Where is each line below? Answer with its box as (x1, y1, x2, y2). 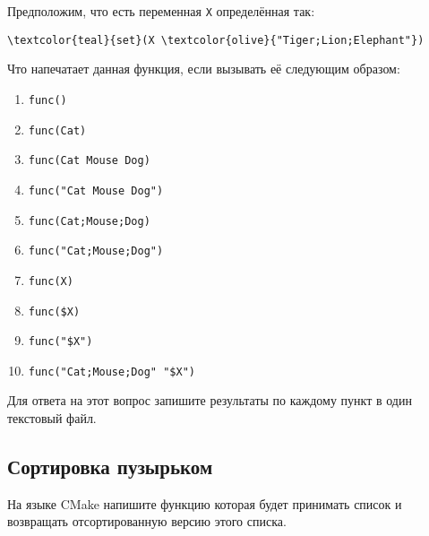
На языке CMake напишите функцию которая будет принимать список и (7, 494, 402, 513)
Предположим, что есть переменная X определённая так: (7, 2, 315, 20)
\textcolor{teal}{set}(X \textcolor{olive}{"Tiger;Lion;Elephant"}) (7, 33, 425, 47)
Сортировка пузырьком (7, 453, 213, 480)
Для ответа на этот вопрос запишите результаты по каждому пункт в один (7, 391, 412, 410)
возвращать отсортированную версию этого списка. (7, 512, 287, 531)
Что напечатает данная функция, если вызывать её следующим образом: (7, 59, 400, 78)
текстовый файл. (7, 409, 97, 428)
